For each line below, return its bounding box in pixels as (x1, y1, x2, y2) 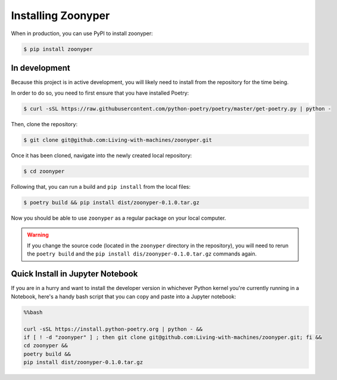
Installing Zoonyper (11, 9, 110, 22)
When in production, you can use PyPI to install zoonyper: (11, 30, 153, 37)
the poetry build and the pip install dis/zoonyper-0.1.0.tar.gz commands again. (27, 250, 257, 257)
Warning (27, 231, 49, 238)
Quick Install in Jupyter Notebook (11, 269, 138, 279)
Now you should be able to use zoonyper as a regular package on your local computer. (11, 214, 226, 222)
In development (11, 63, 71, 73)
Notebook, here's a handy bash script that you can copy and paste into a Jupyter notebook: (11, 292, 236, 300)
